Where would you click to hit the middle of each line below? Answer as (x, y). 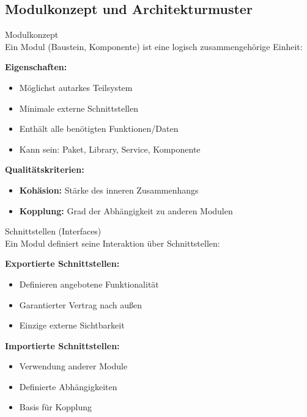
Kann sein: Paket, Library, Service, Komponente (110, 149)
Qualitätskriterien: (45, 169)
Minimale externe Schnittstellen (79, 108)
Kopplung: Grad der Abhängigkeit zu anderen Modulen (126, 210)
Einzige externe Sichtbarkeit (72, 325)
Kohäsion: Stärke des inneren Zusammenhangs (109, 190)
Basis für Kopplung (56, 407)
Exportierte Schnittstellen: (62, 263)
